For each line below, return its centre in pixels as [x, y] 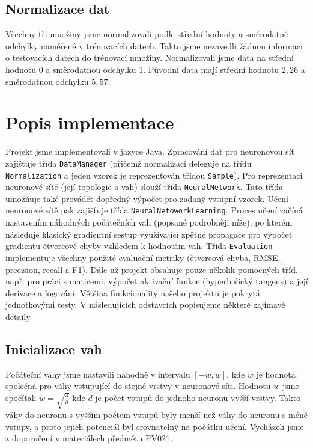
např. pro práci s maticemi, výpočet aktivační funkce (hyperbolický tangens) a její [157, 281]
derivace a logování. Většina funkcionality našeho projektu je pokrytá [133, 293]
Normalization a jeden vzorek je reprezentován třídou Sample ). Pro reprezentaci [154, 175]
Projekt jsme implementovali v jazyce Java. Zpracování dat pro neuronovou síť [150, 151]
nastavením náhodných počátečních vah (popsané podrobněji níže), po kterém [149, 222]
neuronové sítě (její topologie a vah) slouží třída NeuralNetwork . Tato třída [144, 187]
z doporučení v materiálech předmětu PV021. [89, 438]
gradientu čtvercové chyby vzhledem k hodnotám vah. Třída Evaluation [139, 246]
